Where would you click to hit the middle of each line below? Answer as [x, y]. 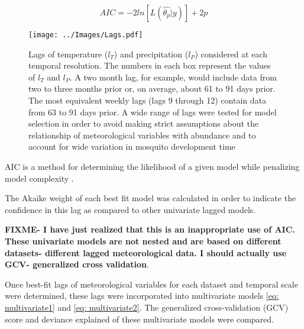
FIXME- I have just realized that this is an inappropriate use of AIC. [150, 229]
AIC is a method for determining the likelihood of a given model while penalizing [152, 166]
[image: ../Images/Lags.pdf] [86, 35]
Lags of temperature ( [68, 54]
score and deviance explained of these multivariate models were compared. [139, 319]
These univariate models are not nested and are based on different [143, 241]
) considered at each [231, 54]
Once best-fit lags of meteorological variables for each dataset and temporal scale [151, 284]
